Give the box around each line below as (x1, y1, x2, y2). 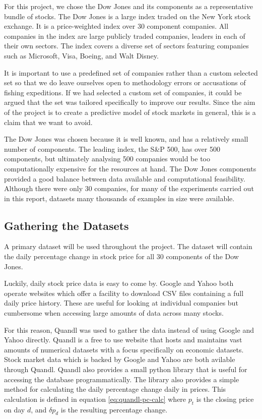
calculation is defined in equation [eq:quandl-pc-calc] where (4, 393, 186, 404)
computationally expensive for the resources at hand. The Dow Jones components (4, 163, 256, 173)
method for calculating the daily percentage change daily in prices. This (4, 384, 226, 394)
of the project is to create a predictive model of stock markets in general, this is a (4, 106, 256, 117)
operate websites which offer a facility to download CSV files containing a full (4, 287, 244, 298)
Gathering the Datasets (4, 217, 129, 233)
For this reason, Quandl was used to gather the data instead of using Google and (4, 324, 254, 335)
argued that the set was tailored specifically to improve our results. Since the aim (4, 97, 255, 107)
